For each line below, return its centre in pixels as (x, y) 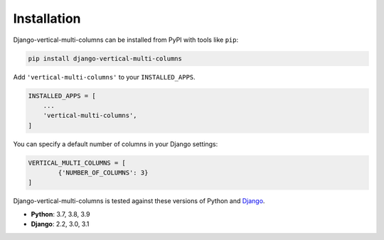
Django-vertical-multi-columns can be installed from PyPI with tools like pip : (126, 40)
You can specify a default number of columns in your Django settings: (116, 144)
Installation (47, 18)
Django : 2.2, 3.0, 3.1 (60, 224)
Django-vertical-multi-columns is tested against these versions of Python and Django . (139, 201)
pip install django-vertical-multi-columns (105, 58)
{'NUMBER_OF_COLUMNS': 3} (103, 173)
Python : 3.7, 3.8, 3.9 (60, 214)
